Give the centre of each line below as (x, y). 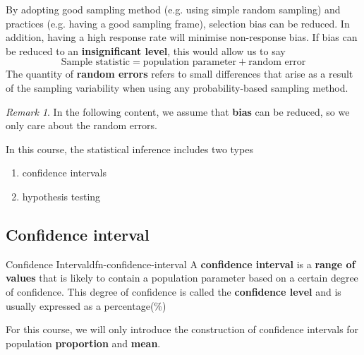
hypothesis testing (61, 196)
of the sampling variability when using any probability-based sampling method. (177, 87)
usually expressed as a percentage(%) (86, 305)
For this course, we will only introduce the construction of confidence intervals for (182, 329)
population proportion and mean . (83, 343)
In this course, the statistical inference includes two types (129, 149)
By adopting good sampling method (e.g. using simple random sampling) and (173, 9)
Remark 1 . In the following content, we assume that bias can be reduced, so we (178, 111)
